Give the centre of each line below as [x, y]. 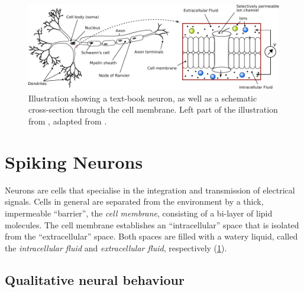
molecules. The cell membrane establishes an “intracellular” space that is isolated [152, 224]
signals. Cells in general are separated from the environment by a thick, [134, 201]
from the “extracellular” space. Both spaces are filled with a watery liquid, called [151, 236]
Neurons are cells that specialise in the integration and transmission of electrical [150, 190]
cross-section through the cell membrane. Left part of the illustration [153, 109]
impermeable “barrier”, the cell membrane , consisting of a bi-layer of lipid [139, 213]
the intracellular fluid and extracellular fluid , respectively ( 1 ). [116, 247]
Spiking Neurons [74, 161]
